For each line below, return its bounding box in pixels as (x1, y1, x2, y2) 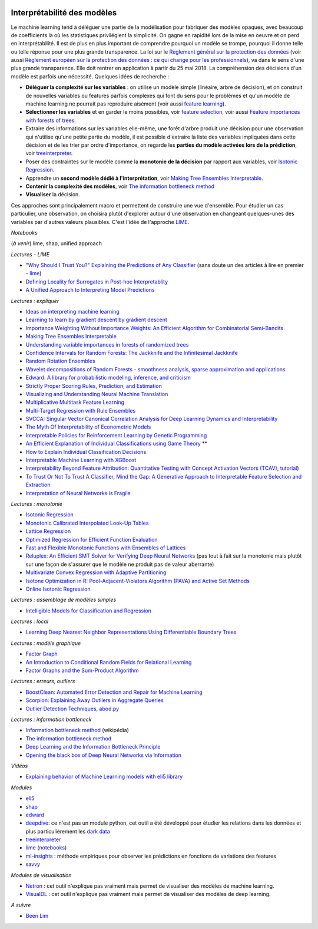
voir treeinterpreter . (25, 150, 73, 157)
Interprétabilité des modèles (11, 8, 117, 18)
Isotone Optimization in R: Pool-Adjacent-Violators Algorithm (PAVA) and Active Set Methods (25, 577, 250, 584)
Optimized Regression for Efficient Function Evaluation (25, 536, 158, 543)
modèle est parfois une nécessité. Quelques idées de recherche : (11, 73, 170, 80)
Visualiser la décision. (25, 191, 81, 198)
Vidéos (11, 762, 28, 769)
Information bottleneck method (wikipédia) (25, 727, 130, 734)
